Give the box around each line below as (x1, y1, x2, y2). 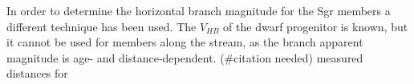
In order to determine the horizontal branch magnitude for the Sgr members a (6, 2, 391, 18)
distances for (6, 65, 68, 82)
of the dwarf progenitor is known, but (223, 18, 408, 34)
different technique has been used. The (6, 18, 197, 34)
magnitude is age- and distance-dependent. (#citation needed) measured (6, 49, 363, 66)
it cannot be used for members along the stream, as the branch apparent (6, 34, 363, 50)
